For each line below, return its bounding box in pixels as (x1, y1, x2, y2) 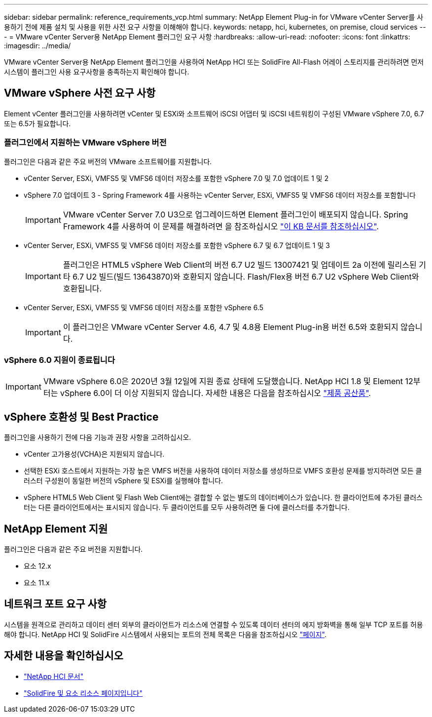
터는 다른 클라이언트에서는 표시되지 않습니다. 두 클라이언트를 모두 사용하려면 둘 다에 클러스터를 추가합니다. (24, 503, 350, 512)
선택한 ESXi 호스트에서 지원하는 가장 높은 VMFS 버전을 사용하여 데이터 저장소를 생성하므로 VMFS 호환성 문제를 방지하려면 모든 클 (24, 466, 422, 475)
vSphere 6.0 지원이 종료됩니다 (4, 355, 115, 365)
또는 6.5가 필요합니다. (4, 119, 71, 128)
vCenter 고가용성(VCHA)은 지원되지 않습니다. (24, 450, 165, 459)
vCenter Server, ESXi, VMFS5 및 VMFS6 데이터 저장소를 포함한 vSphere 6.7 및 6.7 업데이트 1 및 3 (24, 241, 330, 250)
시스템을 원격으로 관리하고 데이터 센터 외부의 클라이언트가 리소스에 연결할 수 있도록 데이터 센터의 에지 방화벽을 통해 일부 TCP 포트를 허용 (4, 620, 423, 629)
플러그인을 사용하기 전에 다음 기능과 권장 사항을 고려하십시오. (4, 433, 191, 442)
